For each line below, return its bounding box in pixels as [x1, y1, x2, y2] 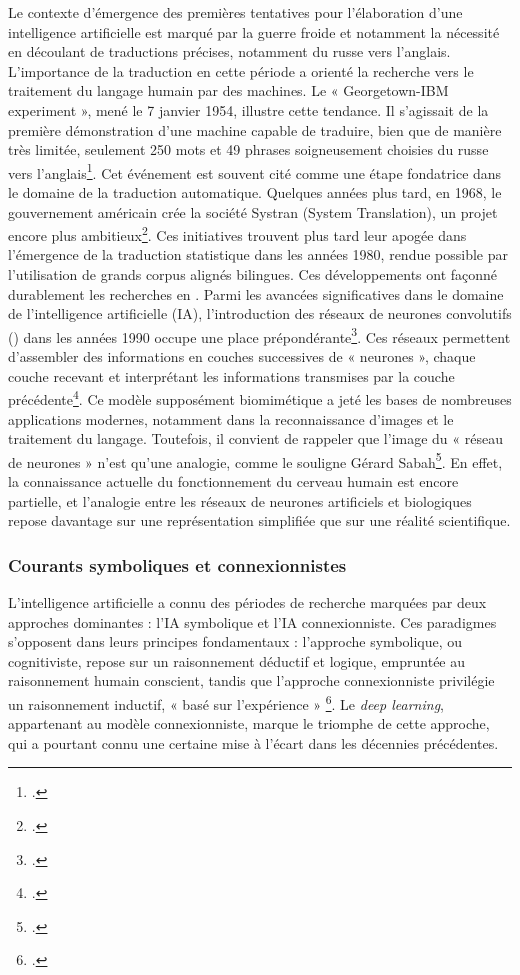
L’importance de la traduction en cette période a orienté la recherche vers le [8, 60, 474, 81]
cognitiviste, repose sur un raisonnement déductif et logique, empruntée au [8, 650, 466, 671]
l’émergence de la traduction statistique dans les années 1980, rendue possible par [8, 244, 509, 265]
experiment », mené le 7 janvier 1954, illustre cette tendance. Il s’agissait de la [8, 99, 489, 120]
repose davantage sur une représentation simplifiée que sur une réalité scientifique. [8, 510, 511, 531]
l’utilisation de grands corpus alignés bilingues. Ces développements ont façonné [8, 264, 498, 285]
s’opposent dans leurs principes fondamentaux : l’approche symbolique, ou [8, 631, 463, 652]
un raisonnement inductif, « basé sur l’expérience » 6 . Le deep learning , [8, 690, 444, 714]
